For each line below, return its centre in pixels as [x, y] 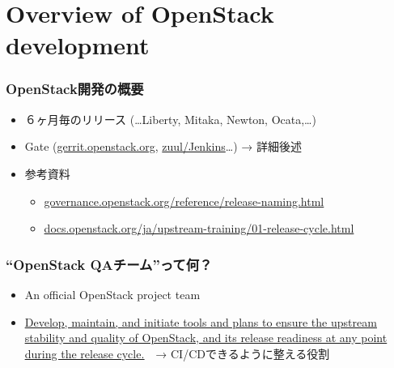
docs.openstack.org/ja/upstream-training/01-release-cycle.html [199, 228]
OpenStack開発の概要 [75, 89]
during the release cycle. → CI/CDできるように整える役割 [177, 353]
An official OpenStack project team [112, 294]
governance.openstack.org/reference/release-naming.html [184, 201]
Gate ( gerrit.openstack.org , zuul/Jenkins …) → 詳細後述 [163, 146]
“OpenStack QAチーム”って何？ [109, 264]
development [78, 45]
